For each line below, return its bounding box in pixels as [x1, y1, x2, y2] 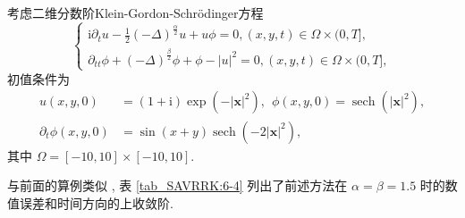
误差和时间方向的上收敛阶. [19, 193, 173, 212]
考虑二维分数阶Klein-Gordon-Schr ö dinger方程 [7, 4, 264, 21]
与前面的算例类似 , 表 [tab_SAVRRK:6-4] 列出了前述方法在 [7, 176, 348, 195]
